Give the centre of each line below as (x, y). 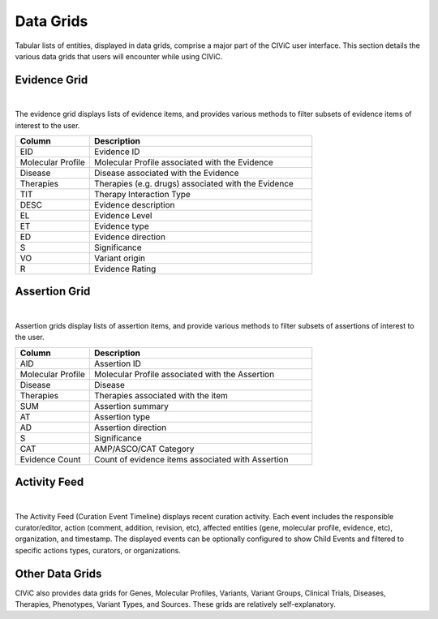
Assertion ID (118, 363)
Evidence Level (123, 216)
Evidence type (122, 226)
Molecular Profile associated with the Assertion (185, 374)
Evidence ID (117, 152)
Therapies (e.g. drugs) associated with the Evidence (194, 184)
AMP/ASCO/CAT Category (144, 449)
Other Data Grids (58, 573)
